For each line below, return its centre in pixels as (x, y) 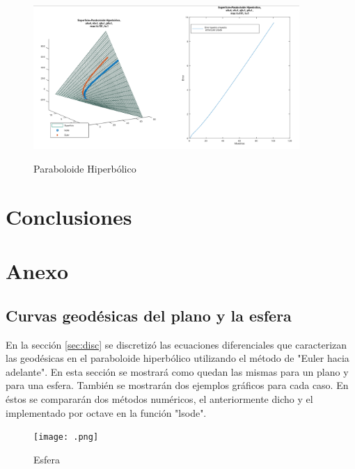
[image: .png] (66, 437)
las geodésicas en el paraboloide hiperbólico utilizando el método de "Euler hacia (177, 358)
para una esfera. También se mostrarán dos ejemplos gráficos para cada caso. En (177, 385)
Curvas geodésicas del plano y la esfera (149, 315)
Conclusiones (69, 216)
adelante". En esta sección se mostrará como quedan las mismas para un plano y (177, 371)
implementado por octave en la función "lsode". (106, 412)
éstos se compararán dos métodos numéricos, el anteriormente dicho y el (159, 398)
